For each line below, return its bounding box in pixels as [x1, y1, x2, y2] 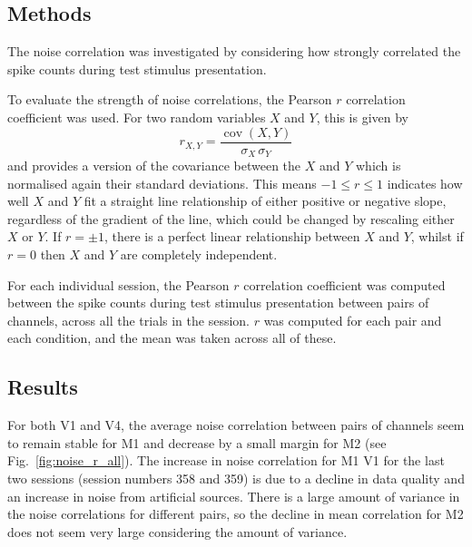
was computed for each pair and [263, 310, 442, 329]
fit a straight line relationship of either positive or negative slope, [84, 191, 447, 210]
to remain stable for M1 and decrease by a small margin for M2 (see [7, 433, 387, 452]
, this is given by [316, 107, 408, 126]
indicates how [387, 173, 463, 192]
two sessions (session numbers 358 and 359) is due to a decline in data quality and [7, 469, 465, 488]
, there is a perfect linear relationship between [104, 227, 360, 246]
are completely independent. [120, 245, 278, 264]
